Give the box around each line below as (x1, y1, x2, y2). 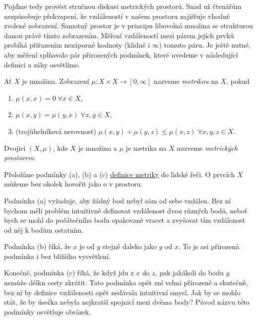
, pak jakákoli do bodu (155, 267, 224, 278)
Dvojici (4, 142, 26, 153)
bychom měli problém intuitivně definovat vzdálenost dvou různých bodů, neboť (4, 205, 248, 215)
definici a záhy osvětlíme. (4, 59, 80, 69)
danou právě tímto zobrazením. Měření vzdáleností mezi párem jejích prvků (4, 30, 234, 40)
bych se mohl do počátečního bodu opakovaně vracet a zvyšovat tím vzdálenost (4, 215, 245, 225)
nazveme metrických (177, 142, 238, 153)
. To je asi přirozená (178, 241, 239, 252)
